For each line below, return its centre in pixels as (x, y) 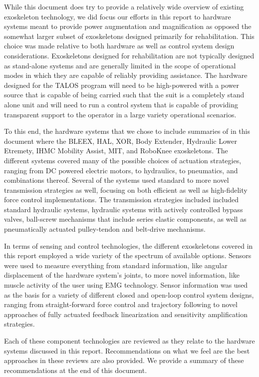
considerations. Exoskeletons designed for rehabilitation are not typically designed (129, 55)
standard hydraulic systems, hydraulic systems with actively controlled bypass (124, 209)
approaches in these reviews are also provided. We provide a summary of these (124, 360)
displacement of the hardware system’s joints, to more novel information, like (122, 275)
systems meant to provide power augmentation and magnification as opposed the (128, 26)
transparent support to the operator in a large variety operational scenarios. (120, 114)
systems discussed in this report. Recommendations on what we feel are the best (127, 350)
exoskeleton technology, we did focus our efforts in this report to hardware (118, 16)
